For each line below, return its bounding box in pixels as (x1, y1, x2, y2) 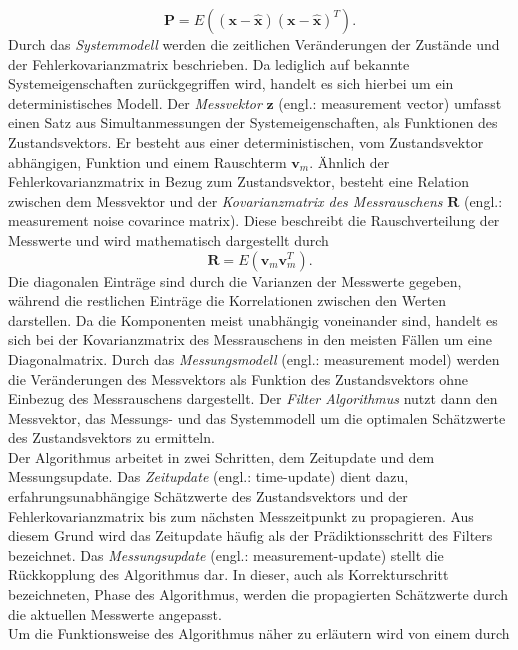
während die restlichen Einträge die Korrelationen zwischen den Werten (8, 290, 447, 311)
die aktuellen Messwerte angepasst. (8, 603, 222, 624)
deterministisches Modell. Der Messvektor (8, 92, 262, 113)
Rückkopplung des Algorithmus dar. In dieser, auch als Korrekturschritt (8, 564, 449, 585)
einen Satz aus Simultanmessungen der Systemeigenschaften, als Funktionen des (8, 112, 498, 133)
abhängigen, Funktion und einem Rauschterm (8, 151, 287, 172)
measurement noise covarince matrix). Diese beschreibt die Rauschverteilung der (8, 210, 500, 231)
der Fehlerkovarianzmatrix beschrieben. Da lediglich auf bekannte (8, 53, 410, 74)
